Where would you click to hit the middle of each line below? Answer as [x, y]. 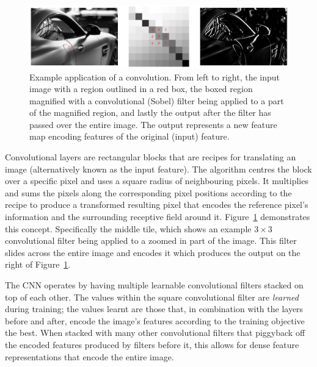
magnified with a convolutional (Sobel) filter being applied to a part [157, 100]
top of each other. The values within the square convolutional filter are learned [152, 297]
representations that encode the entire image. [89, 356]
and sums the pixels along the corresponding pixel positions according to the [148, 192]
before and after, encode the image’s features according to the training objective [155, 320]
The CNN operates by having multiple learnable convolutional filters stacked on [154, 285]
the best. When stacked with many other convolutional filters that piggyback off [155, 333]
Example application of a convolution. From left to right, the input [155, 77]
